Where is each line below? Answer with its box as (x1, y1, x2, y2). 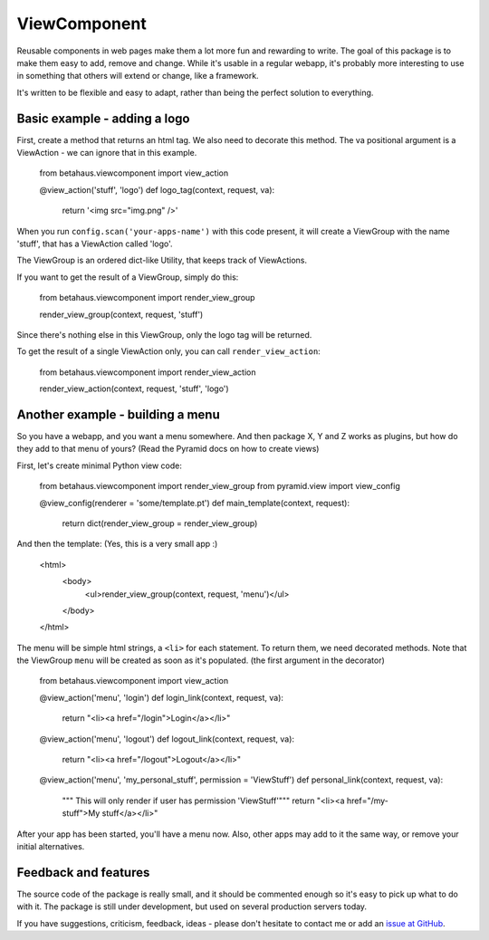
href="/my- (346, 795, 389, 806)
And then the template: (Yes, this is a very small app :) (16, 539, 218, 550)
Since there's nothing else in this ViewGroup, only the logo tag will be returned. (16, 329, 312, 340)
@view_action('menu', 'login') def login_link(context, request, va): (39, 692, 284, 703)
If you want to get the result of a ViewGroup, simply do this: (16, 272, 239, 283)
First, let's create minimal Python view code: (16, 460, 183, 471)
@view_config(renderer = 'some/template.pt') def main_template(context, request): (39, 497, 350, 508)
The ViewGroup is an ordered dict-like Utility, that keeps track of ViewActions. (16, 254, 308, 266)
